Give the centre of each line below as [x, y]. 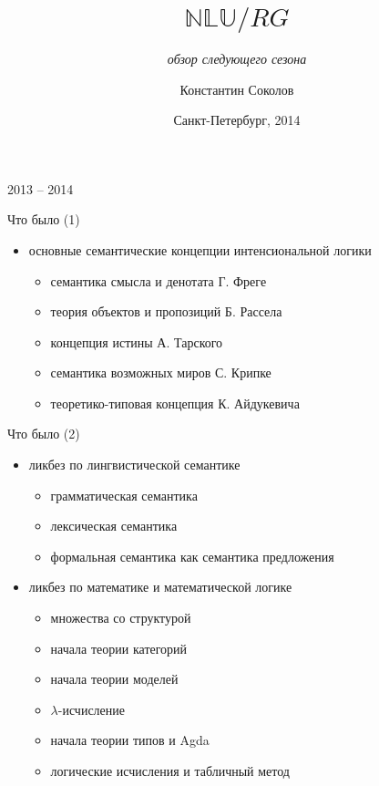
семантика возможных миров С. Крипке [161, 372]
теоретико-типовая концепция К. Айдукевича [175, 403]
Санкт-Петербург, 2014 [237, 120]
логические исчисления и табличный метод [170, 770]
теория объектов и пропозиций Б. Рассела [166, 311]
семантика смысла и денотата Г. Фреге [159, 280]
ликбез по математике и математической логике [160, 587]
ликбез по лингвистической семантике [134, 465]
